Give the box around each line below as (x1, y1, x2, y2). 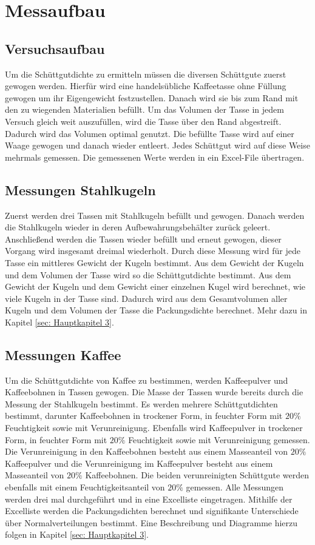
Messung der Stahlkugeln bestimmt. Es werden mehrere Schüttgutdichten (5, 397, 278, 410)
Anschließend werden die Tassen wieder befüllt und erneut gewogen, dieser (5, 232, 282, 245)
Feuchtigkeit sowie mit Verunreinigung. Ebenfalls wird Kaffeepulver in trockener (5, 421, 303, 434)
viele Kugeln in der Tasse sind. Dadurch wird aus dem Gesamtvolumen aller (5, 292, 288, 304)
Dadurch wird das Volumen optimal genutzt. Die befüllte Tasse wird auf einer (5, 127, 294, 139)
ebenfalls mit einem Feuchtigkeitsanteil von (5, 481, 165, 493)
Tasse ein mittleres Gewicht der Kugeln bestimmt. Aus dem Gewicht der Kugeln (5, 256, 304, 269)
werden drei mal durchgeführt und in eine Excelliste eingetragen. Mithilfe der (5, 492, 293, 505)
